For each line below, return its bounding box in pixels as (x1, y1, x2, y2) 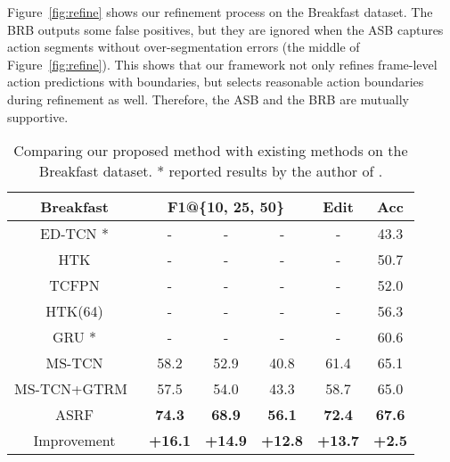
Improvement (33, 430, 116, 451)
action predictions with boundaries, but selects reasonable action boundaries (7, 72, 424, 91)
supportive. (7, 107, 69, 126)
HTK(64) (45, 301, 103, 322)
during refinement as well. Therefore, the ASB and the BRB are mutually (7, 89, 409, 108)
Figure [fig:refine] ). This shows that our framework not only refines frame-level (7, 54, 438, 73)
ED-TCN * (40, 223, 109, 244)
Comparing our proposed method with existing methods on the (13, 140, 408, 161)
